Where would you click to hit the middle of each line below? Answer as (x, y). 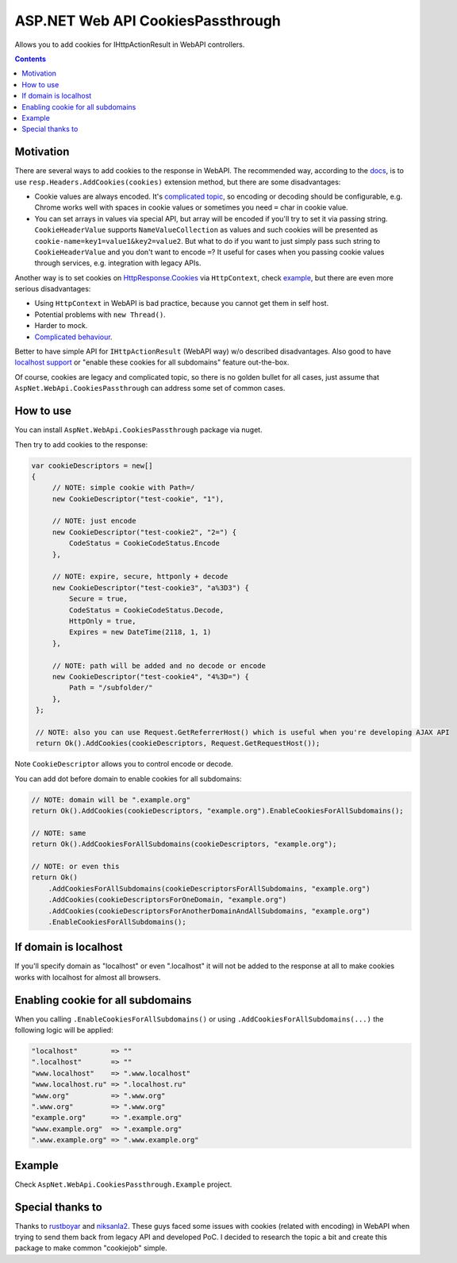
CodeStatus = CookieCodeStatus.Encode (144, 543)
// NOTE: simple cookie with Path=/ (123, 488)
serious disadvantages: (53, 289)
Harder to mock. (61, 326)
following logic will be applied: (64, 1030)
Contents (31, 59)
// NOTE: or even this (75, 866)
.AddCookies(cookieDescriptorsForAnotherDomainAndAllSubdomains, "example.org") (209, 911)
